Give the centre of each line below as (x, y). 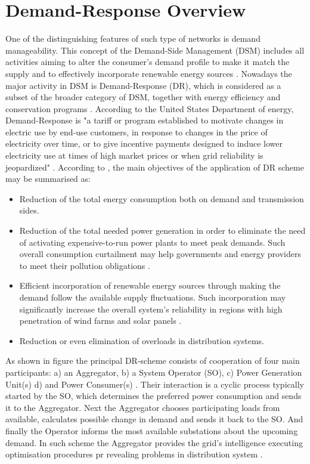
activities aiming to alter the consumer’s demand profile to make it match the (148, 62)
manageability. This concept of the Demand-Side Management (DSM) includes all (155, 50)
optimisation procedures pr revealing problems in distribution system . (134, 454)
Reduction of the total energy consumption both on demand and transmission (162, 198)
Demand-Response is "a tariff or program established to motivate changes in (145, 120)
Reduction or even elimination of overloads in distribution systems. (142, 340)
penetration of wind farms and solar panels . (100, 321)
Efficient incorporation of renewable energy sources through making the (150, 285)
